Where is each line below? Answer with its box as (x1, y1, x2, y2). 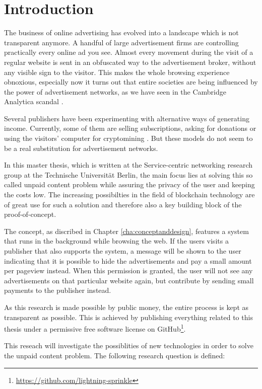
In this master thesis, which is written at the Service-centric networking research (4, 160, 253, 170)
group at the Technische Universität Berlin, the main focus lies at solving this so (4, 169, 253, 180)
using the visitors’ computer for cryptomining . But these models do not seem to (4, 133, 253, 143)
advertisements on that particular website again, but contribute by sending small (4, 275, 254, 285)
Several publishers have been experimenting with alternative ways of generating (4, 113, 249, 123)
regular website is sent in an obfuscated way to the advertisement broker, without (4, 56, 256, 67)
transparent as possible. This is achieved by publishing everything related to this (4, 312, 253, 322)
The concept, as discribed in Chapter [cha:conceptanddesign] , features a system (4, 225, 249, 236)
